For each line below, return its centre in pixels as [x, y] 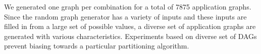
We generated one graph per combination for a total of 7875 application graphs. [128, 6]
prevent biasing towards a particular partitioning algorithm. [97, 46]
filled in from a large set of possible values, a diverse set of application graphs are [130, 26]
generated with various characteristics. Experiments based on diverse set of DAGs [130, 36]
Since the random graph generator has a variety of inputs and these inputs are [125, 16]
